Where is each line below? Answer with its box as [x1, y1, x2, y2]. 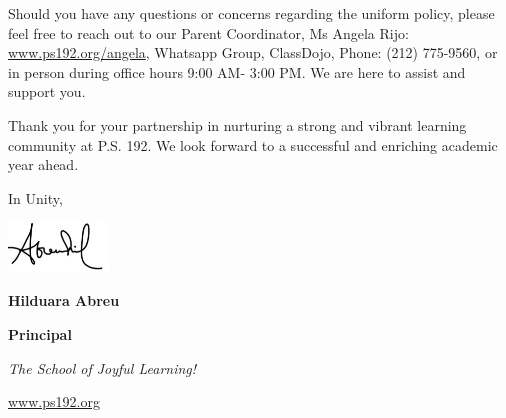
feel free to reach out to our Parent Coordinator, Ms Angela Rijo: [8, 22, 409, 43]
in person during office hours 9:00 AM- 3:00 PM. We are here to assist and [8, 61, 466, 82]
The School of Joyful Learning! [8, 357, 197, 378]
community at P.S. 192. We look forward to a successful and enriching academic [8, 134, 498, 155]
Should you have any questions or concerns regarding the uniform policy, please [8, 3, 495, 23]
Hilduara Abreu [8, 290, 120, 311]
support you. [8, 81, 86, 102]
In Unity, [8, 187, 63, 208]
